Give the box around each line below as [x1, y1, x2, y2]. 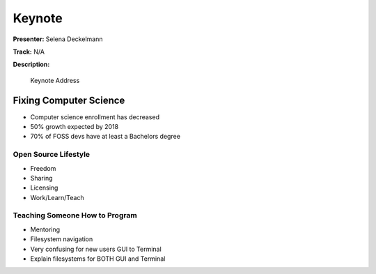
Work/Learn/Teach [30, 193, 84, 201]
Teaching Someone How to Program [13, 211, 137, 220]
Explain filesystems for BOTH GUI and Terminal [30, 254, 166, 263]
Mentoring [30, 225, 61, 234]
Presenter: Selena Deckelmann [13, 35, 103, 43]
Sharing [30, 174, 53, 182]
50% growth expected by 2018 [30, 123, 119, 131]
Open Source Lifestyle [13, 150, 91, 160]
